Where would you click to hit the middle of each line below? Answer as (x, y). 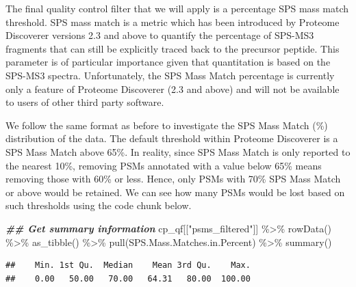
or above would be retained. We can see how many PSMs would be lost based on (175, 192)
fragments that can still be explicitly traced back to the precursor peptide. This (173, 48)
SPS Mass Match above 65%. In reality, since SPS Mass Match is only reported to (178, 151)
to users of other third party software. (85, 102)
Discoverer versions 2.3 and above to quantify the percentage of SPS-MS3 (160, 35)
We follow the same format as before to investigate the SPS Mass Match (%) (167, 125)
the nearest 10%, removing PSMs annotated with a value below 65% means (164, 165)
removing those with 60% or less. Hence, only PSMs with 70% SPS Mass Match (173, 179)
